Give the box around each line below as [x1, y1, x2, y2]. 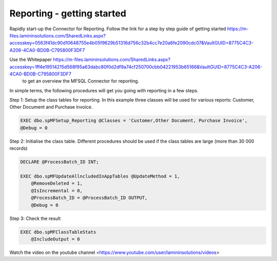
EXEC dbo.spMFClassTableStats [20, 229, 96, 235]
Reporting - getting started [9, 8, 127, 19]
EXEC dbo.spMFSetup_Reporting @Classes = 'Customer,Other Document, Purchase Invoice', [20, 118, 248, 124]
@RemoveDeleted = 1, [31, 180, 83, 187]
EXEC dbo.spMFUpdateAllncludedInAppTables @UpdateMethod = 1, [20, 173, 180, 179]
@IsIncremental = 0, [31, 188, 83, 193]
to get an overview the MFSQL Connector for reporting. [22, 78, 140, 84]
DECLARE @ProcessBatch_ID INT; [20, 159, 100, 165]
